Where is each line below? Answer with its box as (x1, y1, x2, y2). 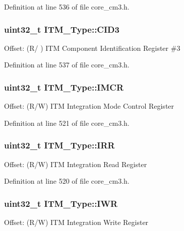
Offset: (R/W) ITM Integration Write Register (4, 217, 149, 227)
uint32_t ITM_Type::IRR (4, 139, 115, 151)
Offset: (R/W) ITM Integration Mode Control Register (4, 101, 174, 111)
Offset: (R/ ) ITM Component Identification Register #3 (4, 42, 180, 53)
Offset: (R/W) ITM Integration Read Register (4, 159, 147, 169)
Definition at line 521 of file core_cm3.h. (4, 117, 130, 128)
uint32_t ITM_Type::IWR (4, 197, 118, 209)
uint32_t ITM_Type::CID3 (4, 23, 119, 35)
